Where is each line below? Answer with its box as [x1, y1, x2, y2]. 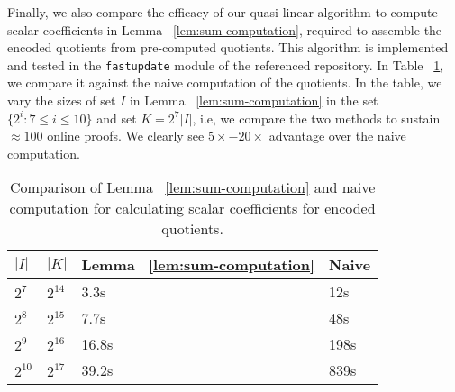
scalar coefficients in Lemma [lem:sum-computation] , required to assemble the [7, 20, 442, 39]
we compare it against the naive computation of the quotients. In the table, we [7, 73, 442, 92]
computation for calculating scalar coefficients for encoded [9, 197, 376, 219]
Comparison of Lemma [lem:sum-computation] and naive [9, 177, 376, 198]
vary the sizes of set [7, 91, 116, 110]
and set [96, 108, 137, 127]
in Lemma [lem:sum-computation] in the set [129, 91, 378, 110]
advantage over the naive [268, 126, 406, 145]
